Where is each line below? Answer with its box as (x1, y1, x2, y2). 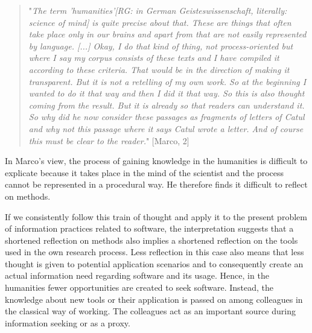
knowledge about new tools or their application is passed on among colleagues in (5, 293, 303, 305)
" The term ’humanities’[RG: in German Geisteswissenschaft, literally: (28, 4, 287, 16)
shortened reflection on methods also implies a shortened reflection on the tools (5, 233, 298, 246)
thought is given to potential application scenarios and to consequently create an (5, 257, 304, 270)
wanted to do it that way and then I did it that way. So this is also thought (28, 87, 305, 100)
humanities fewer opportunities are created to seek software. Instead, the (5, 281, 274, 294)
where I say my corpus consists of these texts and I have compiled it (28, 51, 279, 64)
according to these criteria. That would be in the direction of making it (28, 63, 290, 75)
